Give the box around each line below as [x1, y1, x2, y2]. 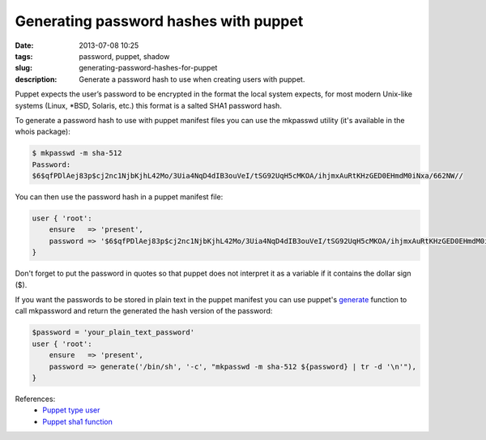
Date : [15, 41, 34, 50]
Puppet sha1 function [42, 417, 113, 426]
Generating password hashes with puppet [15, 12, 304, 30]
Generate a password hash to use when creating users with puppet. [79, 74, 305, 84]
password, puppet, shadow [79, 51, 170, 61]
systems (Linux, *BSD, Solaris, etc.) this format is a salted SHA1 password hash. [15, 100, 283, 110]
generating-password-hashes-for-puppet [79, 63, 218, 73]
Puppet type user [42, 405, 100, 415]
